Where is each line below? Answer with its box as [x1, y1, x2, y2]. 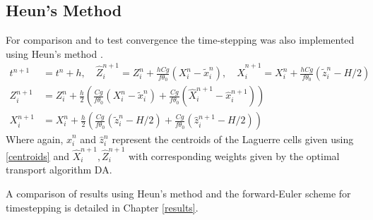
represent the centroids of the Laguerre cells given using [112, 132, 354, 147]
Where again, [6, 132, 64, 147]
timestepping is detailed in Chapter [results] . [6, 200, 199, 214]
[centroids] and [6, 148, 69, 163]
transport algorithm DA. [6, 162, 112, 177]
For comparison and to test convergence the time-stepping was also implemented [6, 32, 355, 47]
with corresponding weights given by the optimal [128, 148, 340, 163]
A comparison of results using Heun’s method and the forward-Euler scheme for [6, 185, 351, 200]
